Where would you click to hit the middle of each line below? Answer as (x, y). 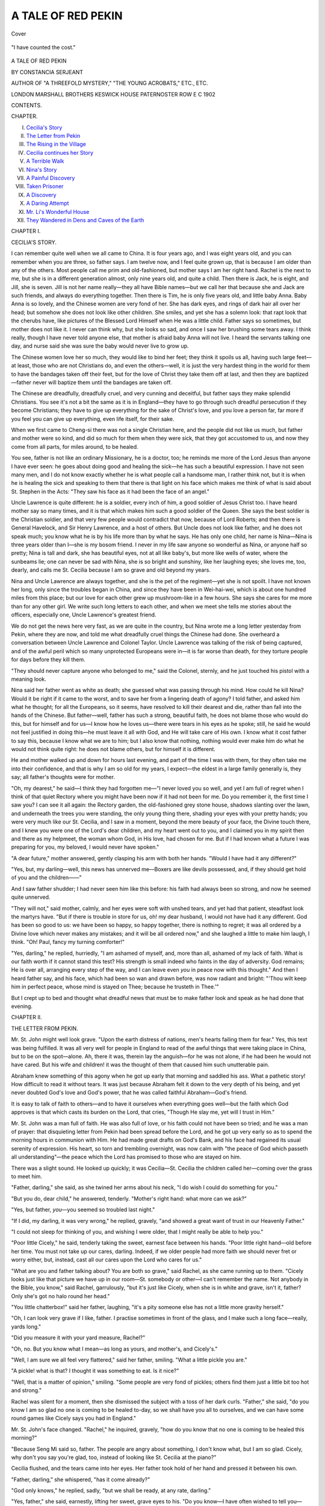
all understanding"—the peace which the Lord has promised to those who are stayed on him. (126, 1157)
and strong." (26, 1390)
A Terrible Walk (45, 161)
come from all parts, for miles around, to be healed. (75, 446)
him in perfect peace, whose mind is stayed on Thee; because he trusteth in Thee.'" (115, 987)
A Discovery (41, 195)
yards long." (26, 1326)
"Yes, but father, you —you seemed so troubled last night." (83, 1210)
